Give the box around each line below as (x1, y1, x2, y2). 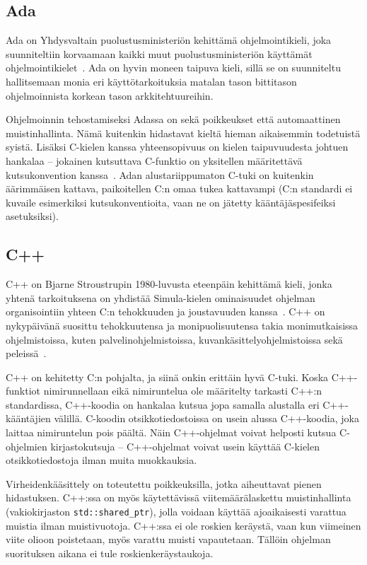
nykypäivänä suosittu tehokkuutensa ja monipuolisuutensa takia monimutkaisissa (6, 318, 359, 332)
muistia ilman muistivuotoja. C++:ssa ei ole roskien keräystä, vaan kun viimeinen (6, 518, 361, 532)
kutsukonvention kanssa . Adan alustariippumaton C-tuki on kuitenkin (6, 167, 314, 182)
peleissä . (6, 346, 47, 361)
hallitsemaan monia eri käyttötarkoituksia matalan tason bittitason (6, 74, 297, 88)
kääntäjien (6, 411, 51, 426)
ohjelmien (6, 438, 47, 453)
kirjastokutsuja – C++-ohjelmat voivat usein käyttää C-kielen (50, 438, 320, 453)
